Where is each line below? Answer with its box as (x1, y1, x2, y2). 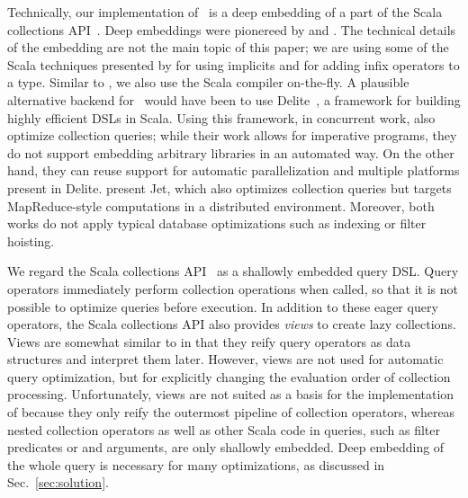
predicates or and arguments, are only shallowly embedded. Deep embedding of (7, 438, 445, 457)
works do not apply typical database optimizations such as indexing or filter (7, 214, 427, 233)
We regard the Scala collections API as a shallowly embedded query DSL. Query (7, 262, 459, 280)
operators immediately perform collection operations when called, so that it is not (7, 279, 459, 298)
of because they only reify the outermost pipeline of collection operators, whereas (7, 403, 455, 422)
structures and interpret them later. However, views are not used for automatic (7, 350, 444, 369)
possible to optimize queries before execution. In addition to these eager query (7, 297, 438, 316)
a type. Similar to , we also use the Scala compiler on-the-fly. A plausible (7, 73, 409, 92)
